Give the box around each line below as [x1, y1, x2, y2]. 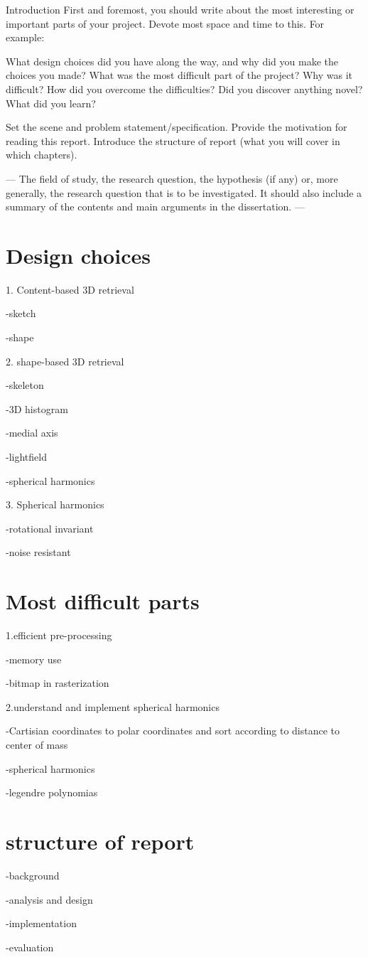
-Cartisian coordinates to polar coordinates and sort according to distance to [6, 723, 340, 738]
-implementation [6, 916, 77, 931]
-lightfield [6, 449, 47, 464]
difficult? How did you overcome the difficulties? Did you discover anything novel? [6, 81, 363, 96]
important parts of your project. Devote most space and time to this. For [6, 16, 325, 31]
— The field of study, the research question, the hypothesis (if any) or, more [6, 171, 338, 186]
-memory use [6, 651, 62, 666]
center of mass [6, 737, 68, 752]
